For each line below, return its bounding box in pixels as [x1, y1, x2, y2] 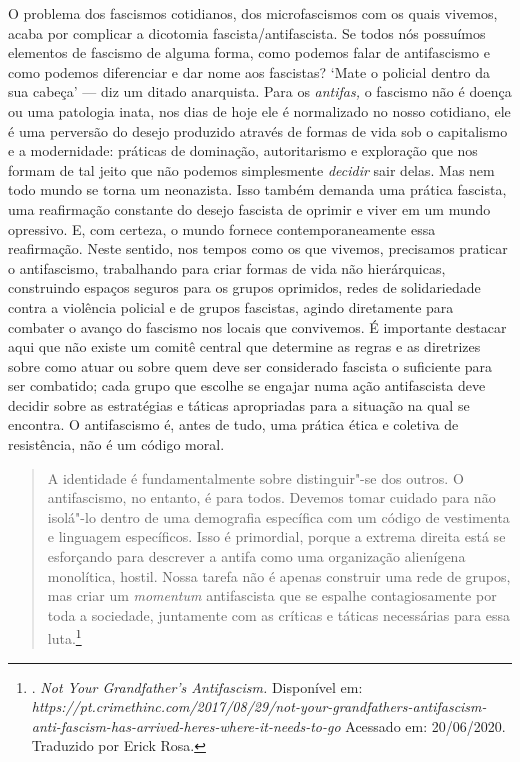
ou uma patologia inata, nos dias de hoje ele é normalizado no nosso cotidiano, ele [8, 100, 511, 121]
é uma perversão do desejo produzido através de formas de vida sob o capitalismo [8, 120, 508, 141]
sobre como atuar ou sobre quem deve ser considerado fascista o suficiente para [8, 355, 493, 376]
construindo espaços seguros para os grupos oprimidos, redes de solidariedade [8, 277, 481, 298]
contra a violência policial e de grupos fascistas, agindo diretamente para [8, 296, 454, 317]
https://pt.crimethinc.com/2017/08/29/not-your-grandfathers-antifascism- [31, 696, 487, 717]
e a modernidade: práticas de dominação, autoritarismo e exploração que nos [8, 140, 478, 161]
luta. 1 [47, 625, 82, 649]
